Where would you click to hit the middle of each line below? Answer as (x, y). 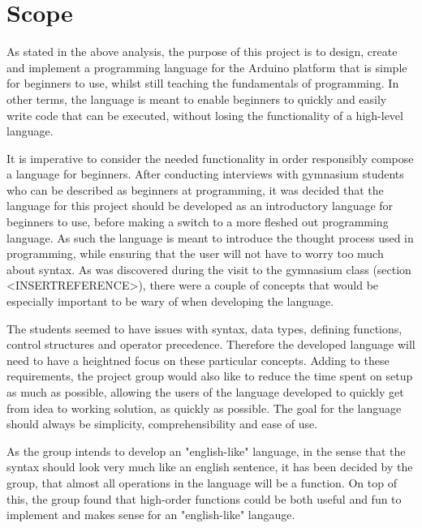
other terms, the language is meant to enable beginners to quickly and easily (197, 99)
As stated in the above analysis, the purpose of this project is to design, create (202, 52)
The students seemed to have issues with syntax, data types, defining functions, (205, 328)
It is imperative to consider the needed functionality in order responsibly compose (210, 158)
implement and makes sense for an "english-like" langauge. (151, 515)
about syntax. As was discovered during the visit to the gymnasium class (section (209, 269)
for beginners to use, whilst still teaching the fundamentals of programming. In (203, 83)
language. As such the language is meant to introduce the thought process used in (210, 237)
